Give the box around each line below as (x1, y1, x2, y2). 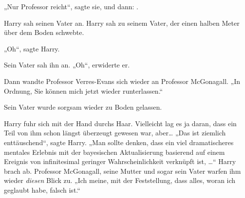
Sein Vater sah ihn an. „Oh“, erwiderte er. (4, 60, 130, 70)
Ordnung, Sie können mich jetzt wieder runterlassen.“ (4, 85, 163, 96)
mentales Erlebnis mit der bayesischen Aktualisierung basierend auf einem (4, 147, 225, 157)
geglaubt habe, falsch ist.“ (4, 184, 80, 195)
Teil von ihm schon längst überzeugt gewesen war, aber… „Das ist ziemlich (4, 128, 226, 138)
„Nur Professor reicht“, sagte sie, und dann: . (4, 1, 138, 11)
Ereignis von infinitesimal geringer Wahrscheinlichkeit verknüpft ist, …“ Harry (4, 156, 236, 166)
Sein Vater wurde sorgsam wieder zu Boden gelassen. (4, 102, 162, 112)
